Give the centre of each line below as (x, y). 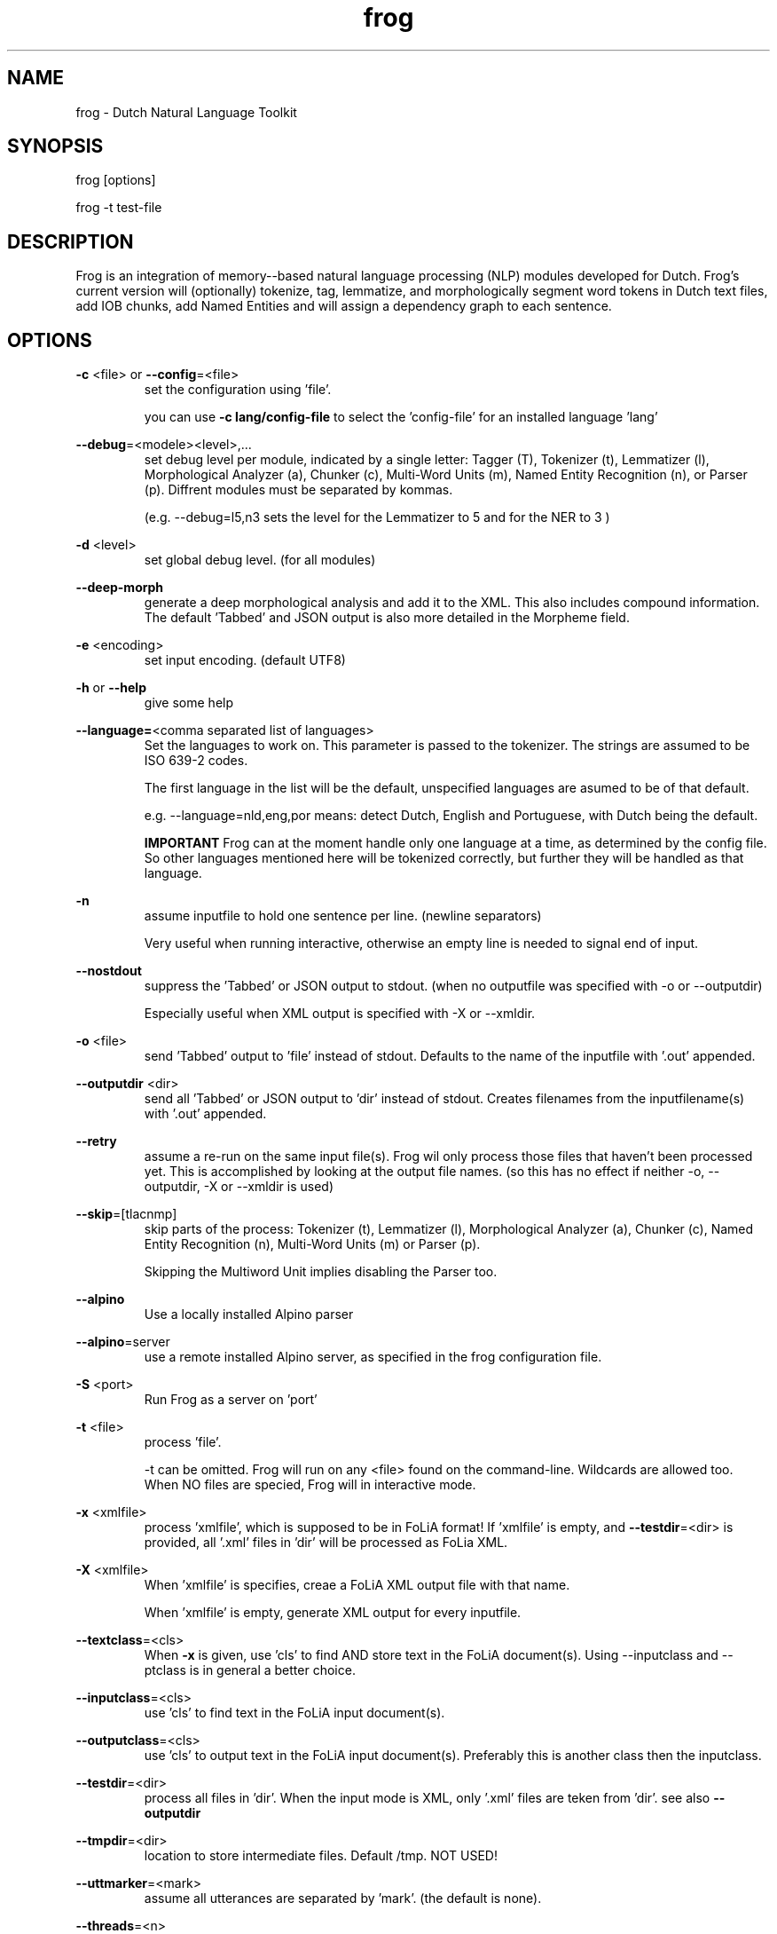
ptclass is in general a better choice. (250, 1670)
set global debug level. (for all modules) (260, 560)
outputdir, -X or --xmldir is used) (239, 1187)
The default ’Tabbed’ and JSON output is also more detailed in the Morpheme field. (387, 618)
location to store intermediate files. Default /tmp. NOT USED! (321, 1856)
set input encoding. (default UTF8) (245, 660)
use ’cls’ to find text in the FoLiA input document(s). (294, 1713)
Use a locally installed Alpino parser (249, 1314)
